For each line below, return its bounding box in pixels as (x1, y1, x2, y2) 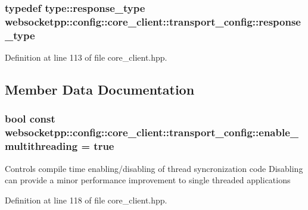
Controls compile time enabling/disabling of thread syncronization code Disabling (5, 162, 303, 174)
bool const (5, 111, 55, 126)
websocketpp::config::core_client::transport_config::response (5, 14, 301, 29)
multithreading (5, 139, 78, 153)
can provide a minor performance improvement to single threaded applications (5, 174, 291, 186)
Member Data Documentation (5, 80, 195, 99)
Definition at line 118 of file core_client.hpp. (5, 193, 167, 206)
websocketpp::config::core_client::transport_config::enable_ (5, 125, 299, 140)
